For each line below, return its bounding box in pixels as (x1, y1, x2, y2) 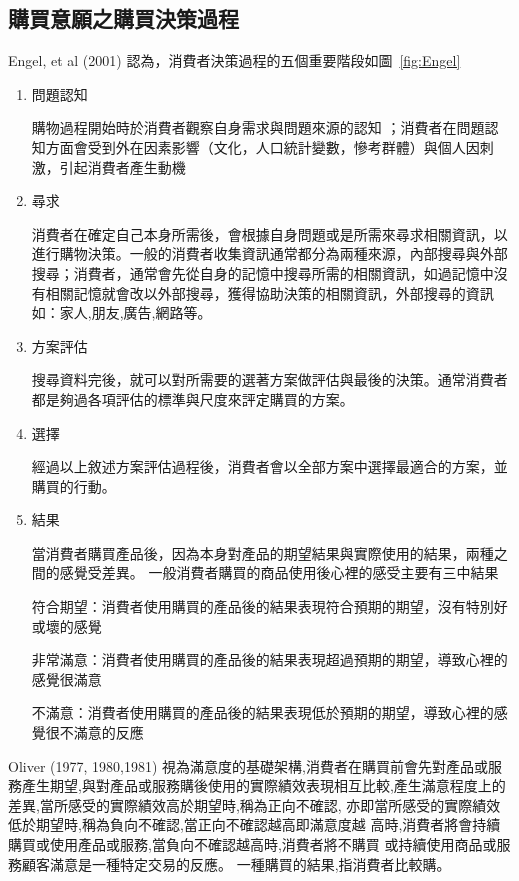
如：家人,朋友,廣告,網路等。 (31, 302, 212, 323)
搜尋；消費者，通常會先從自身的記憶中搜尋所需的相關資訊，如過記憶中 (31, 262, 494, 283)
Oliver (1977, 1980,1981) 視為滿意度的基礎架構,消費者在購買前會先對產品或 (8, 755, 488, 776)
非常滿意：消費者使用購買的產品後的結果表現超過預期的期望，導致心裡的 (31, 649, 508, 670)
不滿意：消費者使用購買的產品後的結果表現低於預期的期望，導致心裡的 (31, 702, 494, 723)
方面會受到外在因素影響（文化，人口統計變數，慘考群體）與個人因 (45, 136, 480, 157)
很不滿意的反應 (45, 722, 144, 743)
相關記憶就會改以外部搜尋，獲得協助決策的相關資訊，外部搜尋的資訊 (45, 282, 494, 303)
